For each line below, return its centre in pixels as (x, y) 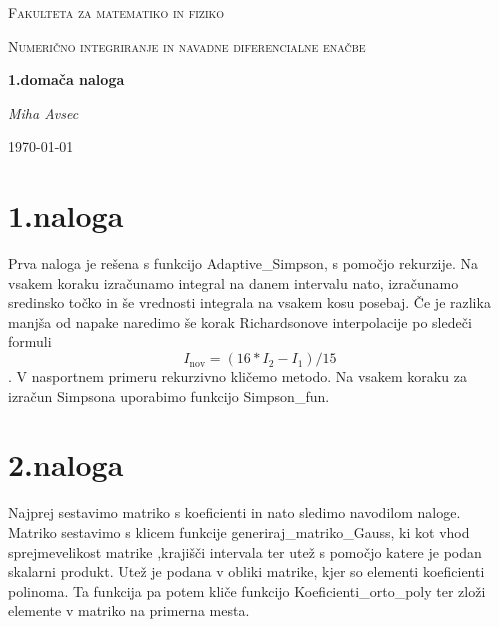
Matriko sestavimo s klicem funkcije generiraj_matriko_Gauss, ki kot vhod (239, 531)
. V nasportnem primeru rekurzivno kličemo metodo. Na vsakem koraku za (237, 376)
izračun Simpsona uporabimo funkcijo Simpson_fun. (169, 395)
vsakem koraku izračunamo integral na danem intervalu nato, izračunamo (233, 282)
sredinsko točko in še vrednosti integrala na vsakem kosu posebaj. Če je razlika (249, 302)
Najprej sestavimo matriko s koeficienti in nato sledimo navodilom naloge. (234, 512)
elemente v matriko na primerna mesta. (129, 610)
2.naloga (66, 464)
